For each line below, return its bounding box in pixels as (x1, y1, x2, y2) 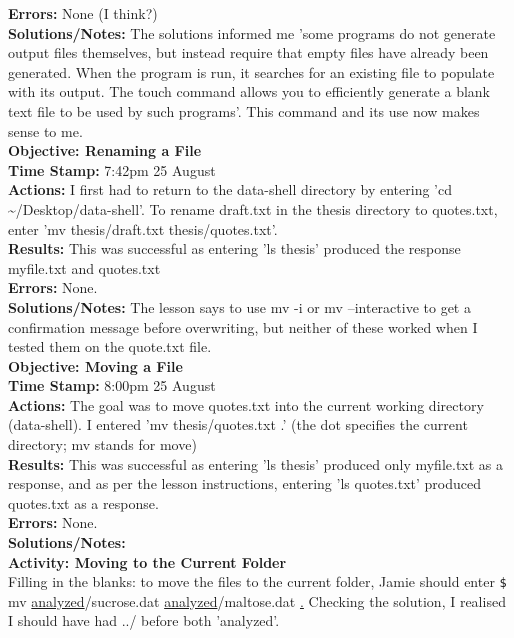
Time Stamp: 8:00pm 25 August (8, 375, 216, 396)
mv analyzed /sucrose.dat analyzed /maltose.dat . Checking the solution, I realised (8, 590, 506, 611)
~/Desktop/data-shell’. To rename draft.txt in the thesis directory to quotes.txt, (8, 198, 498, 219)
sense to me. (8, 120, 83, 141)
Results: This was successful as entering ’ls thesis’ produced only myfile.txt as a (8, 453, 504, 474)
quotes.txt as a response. (8, 492, 159, 513)
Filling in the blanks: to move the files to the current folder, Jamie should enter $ (8, 571, 507, 592)
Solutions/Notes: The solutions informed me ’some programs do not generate (8, 22, 496, 43)
